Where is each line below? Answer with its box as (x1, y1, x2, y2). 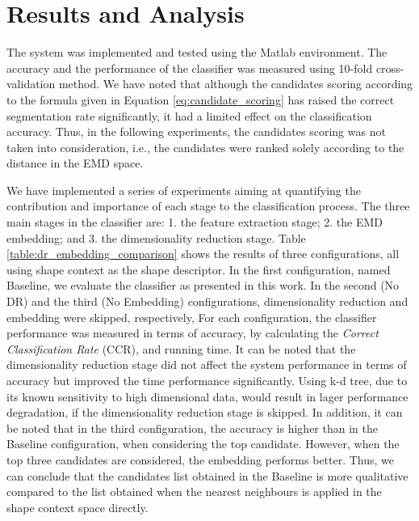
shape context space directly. (6, 498, 149, 515)
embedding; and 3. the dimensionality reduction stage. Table (6, 229, 306, 246)
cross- (375, 59, 404, 76)
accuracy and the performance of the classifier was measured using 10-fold (6, 59, 373, 76)
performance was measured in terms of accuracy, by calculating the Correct (6, 324, 379, 341)
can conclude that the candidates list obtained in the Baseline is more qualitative (6, 467, 409, 484)
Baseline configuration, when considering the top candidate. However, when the (6, 435, 400, 452)
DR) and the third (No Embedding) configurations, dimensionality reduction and (6, 293, 409, 310)
